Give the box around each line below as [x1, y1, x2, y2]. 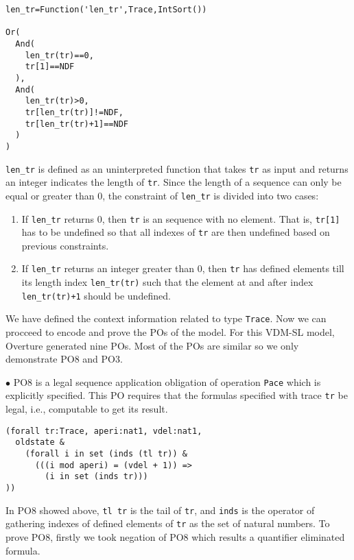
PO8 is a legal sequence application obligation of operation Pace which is [13, 374, 321, 389]
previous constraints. [21, 238, 109, 252]
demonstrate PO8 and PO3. [5, 352, 123, 366]
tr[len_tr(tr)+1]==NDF [25, 119, 128, 129]
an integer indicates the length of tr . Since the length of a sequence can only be [5, 175, 342, 189]
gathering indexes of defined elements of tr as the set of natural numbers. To [5, 516, 330, 531]
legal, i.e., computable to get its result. [5, 402, 168, 416]
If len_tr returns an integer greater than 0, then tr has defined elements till [21, 261, 344, 276]
